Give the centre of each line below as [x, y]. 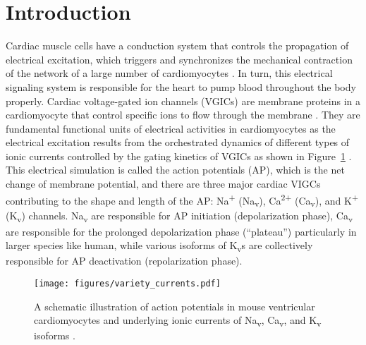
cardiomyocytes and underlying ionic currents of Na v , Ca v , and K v [178, 321]
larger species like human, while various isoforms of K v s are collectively [159, 246]
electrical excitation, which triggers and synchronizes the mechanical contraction [179, 59]
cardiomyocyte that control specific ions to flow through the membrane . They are [183, 115]
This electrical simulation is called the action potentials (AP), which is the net [175, 170]
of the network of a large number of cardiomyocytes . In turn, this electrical [169, 73]
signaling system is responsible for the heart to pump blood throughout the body [181, 86]
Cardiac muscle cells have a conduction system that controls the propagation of [177, 46]
